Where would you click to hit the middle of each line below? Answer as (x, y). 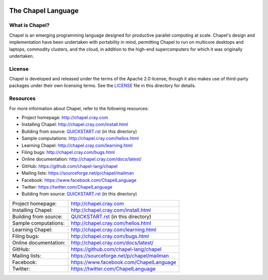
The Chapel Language (44, 11)
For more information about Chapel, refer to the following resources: (79, 108)
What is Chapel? (29, 25)
